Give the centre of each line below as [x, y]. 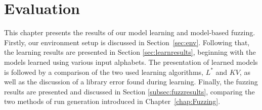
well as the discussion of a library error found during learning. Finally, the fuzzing [131, 82]
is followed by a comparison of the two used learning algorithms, [104, 72]
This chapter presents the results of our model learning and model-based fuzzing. [130, 32]
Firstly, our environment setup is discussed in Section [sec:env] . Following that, [127, 42]
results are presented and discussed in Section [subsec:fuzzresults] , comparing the [129, 91]
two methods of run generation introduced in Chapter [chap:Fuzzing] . [112, 101]
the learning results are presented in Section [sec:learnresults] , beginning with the [130, 52]
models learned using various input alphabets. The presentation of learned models [131, 62]
